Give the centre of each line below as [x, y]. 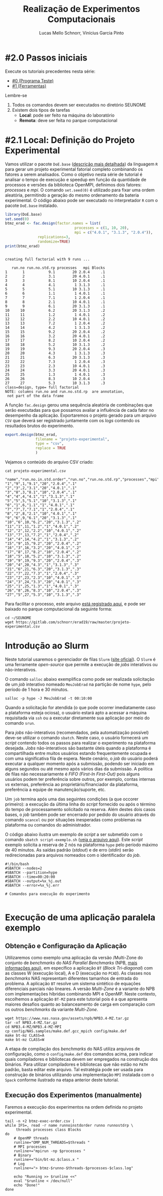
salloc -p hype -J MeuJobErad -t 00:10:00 [49, 698]
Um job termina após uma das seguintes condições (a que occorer [72, 799]
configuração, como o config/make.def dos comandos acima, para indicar [79, 1054]
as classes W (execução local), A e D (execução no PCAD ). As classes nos [78, 973]
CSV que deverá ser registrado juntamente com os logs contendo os [72, 420]
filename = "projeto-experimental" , [73, 439]
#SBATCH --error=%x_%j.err [32, 885]
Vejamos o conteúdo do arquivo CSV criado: [49, 462]
